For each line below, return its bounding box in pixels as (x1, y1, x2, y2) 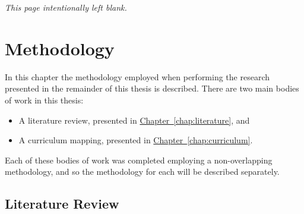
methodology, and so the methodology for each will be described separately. (5, 165, 280, 178)
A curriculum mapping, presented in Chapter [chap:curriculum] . (18, 134, 253, 146)
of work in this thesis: (5, 93, 84, 106)
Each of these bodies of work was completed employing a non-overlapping (5, 153, 273, 166)
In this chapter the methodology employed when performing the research (5, 70, 270, 83)
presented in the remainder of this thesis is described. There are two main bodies (5, 82, 299, 95)
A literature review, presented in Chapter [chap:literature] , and (18, 114, 250, 126)
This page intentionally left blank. (5, 1, 127, 13)
